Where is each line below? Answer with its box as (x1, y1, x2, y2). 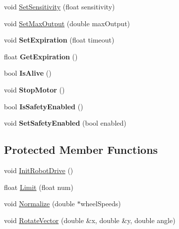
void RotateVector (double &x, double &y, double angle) (4, 215, 176, 225)
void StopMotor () (4, 84, 65, 94)
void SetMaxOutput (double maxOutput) (4, 18, 130, 28)
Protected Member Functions (4, 142, 158, 157)
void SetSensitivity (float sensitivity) (4, 1, 115, 11)
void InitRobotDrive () (4, 165, 73, 175)
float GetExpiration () (4, 51, 78, 61)
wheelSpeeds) (80, 198, 121, 209)
